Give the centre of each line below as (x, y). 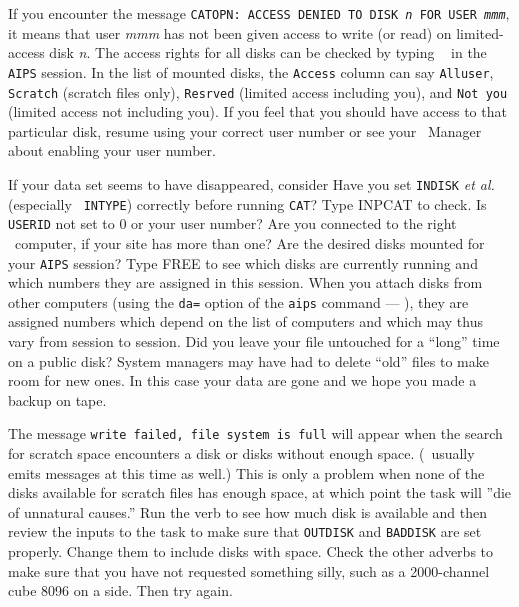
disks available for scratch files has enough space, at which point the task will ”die (260, 492)
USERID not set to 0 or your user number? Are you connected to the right (232, 223)
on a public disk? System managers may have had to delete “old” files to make (248, 360)
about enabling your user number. (112, 150)
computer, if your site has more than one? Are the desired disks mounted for (249, 242)
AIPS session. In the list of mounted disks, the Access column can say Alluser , (251, 71)
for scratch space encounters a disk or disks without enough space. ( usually (241, 453)
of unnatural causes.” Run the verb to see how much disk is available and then (247, 511)
